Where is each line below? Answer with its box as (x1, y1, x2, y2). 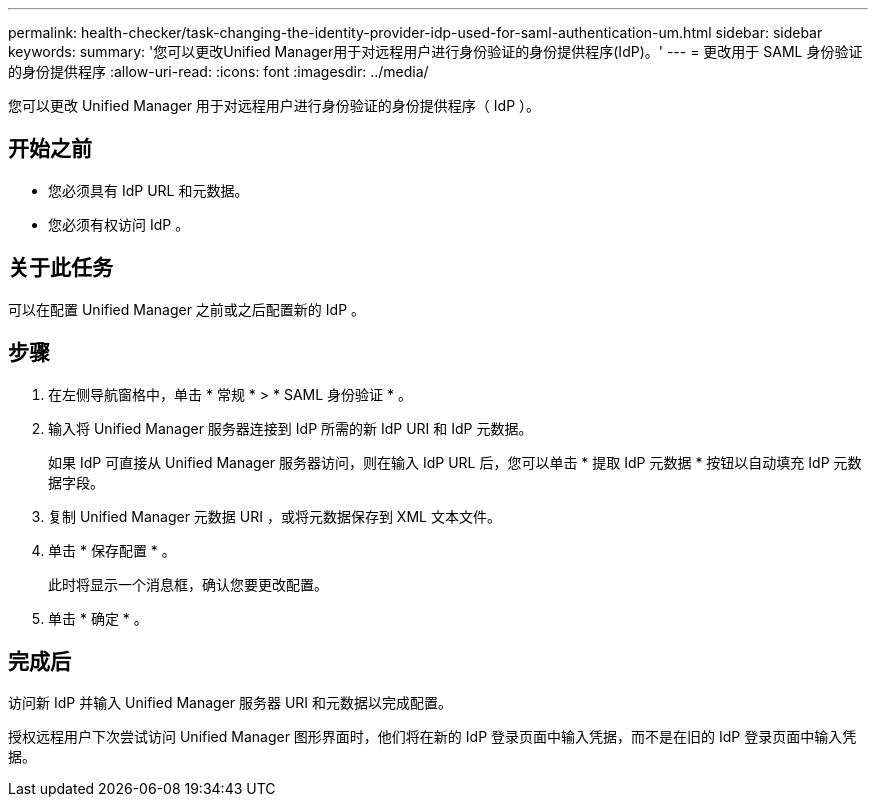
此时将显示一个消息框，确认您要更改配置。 (48, 575, 328, 593)
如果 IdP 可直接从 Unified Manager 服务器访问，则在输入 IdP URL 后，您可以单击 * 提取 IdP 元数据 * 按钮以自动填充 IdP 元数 (48, 453, 862, 471)
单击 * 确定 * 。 (48, 609, 148, 627)
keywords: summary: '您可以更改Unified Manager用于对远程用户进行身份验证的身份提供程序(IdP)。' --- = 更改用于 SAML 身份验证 (8, 43, 863, 60)
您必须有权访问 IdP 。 (48, 215, 190, 233)
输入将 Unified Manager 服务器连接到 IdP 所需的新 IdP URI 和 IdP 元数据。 (48, 419, 533, 437)
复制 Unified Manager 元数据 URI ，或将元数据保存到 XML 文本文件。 (48, 507, 501, 525)
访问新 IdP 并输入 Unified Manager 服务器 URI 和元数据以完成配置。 (8, 694, 453, 712)
